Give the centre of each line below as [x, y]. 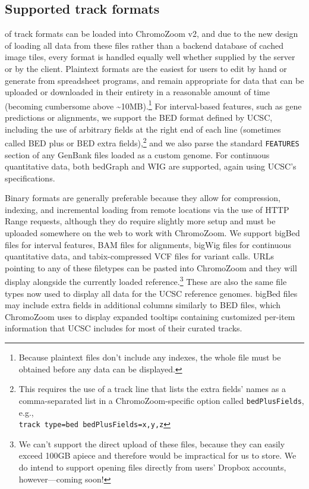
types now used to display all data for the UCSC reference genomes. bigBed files [151, 293]
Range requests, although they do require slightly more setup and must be [140, 221]
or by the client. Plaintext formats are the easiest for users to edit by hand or [146, 68]
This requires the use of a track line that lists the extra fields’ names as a [152, 389]
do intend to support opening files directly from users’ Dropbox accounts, [152, 467]
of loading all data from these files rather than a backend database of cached [144, 45]
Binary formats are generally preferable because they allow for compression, [143, 198]
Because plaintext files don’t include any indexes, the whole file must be [150, 357]
